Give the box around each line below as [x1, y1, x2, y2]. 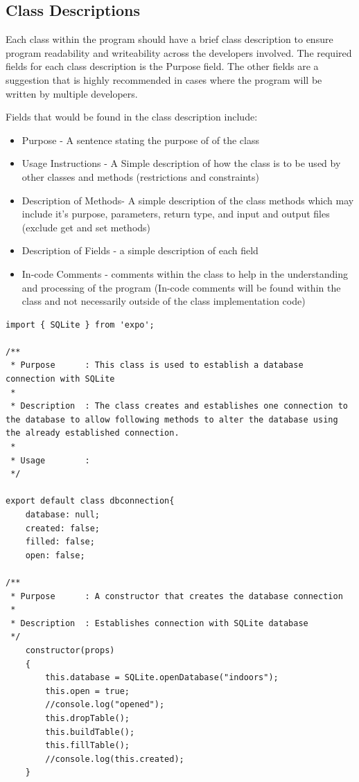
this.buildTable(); [45, 727, 135, 737]
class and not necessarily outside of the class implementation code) [21, 294, 306, 308]
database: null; [25, 510, 100, 520]
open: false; [25, 550, 85, 560]
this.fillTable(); [45, 740, 130, 751]
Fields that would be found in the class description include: [6, 109, 258, 124]
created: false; [25, 523, 100, 533]
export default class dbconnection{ [6, 496, 175, 506]
